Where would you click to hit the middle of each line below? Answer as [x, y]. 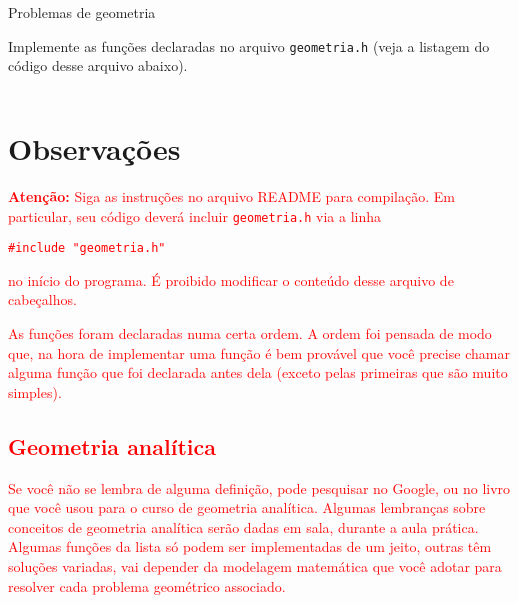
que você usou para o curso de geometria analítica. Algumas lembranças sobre [247, 507]
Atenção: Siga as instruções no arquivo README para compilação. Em [231, 195]
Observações [94, 148]
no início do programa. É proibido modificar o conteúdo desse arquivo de [231, 279]
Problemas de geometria [82, 12]
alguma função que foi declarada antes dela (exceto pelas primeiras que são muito [258, 372]
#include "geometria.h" [87, 248]
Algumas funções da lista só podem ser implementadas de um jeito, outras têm [250, 546]
